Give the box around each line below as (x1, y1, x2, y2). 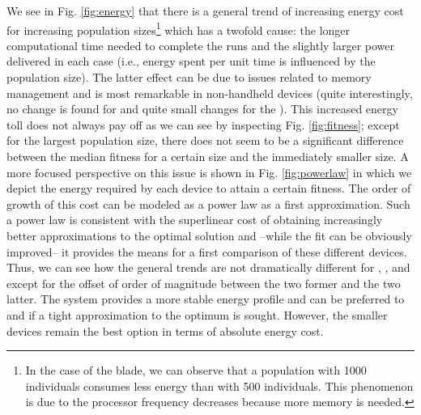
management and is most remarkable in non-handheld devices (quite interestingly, (6, 84, 413, 101)
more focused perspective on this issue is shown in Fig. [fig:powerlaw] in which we (6, 163, 412, 180)
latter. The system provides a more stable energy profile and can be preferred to (6, 290, 405, 307)
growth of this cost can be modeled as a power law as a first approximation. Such (6, 195, 410, 212)
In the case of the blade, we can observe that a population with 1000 (25, 362, 367, 379)
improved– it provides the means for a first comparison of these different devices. (6, 243, 407, 260)
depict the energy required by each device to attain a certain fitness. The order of (6, 180, 411, 197)
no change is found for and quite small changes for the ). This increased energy (6, 100, 398, 117)
